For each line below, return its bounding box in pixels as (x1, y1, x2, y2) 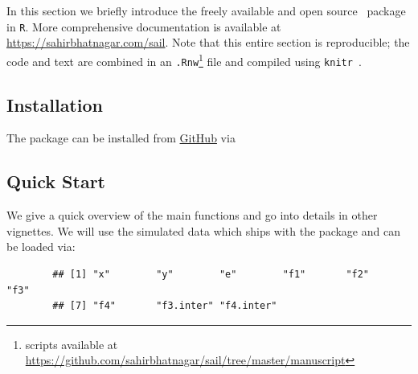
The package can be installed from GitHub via (6, 129, 236, 146)
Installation (6, 92, 103, 117)
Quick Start (6, 169, 105, 194)
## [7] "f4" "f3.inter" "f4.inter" (52, 300, 277, 312)
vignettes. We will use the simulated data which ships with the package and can (6, 222, 400, 239)
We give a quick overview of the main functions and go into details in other (6, 207, 378, 224)
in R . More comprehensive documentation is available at (6, 18, 281, 35)
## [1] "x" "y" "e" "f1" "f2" (52, 268, 370, 280)
